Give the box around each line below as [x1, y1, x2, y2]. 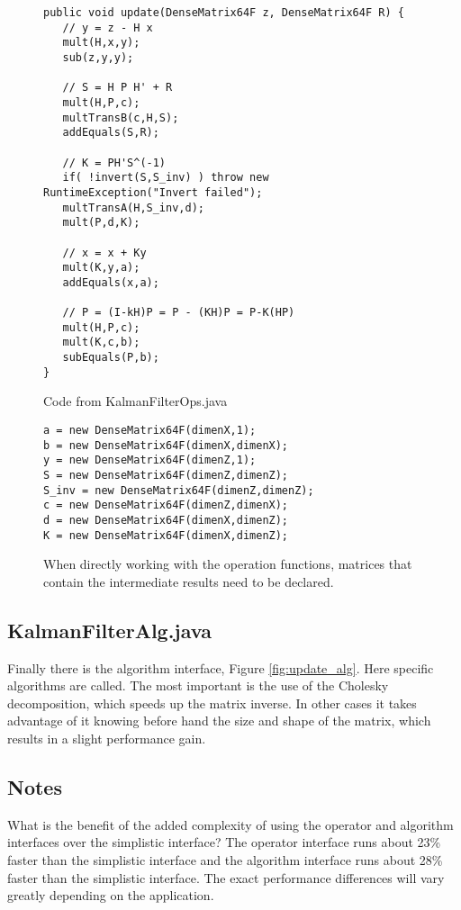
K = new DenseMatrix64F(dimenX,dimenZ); [43, 528, 289, 542]
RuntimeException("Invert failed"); [43, 185, 263, 199]
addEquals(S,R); [62, 126, 159, 140]
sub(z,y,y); [62, 50, 134, 64]
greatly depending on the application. [7, 886, 214, 905]
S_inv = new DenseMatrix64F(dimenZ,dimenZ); [43, 483, 314, 497]
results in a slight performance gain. [7, 729, 206, 748]
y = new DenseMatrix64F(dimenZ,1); [43, 454, 257, 467]
